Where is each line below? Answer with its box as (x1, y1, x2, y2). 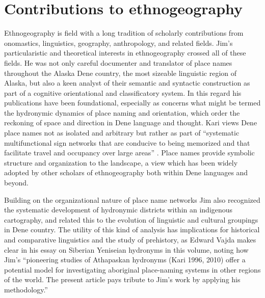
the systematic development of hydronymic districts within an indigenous (4, 204, 233, 215)
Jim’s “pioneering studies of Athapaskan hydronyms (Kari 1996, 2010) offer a (4, 254, 246, 265)
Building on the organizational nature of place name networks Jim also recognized (4, 194, 260, 205)
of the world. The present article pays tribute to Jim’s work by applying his (4, 274, 241, 285)
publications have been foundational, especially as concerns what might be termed (4, 97, 261, 108)
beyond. (4, 177, 29, 188)
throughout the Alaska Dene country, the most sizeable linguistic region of (4, 67, 237, 78)
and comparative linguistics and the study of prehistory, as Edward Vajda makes (4, 234, 256, 245)
